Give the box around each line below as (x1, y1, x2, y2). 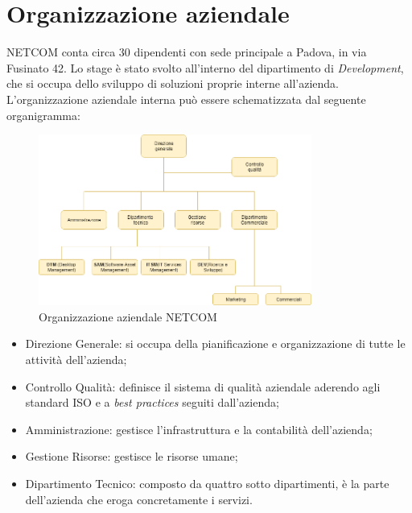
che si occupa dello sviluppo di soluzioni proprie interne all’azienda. (6, 75, 339, 92)
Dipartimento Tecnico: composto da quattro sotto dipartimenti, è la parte (25, 475, 389, 491)
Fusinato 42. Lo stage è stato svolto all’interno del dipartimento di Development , (6, 59, 404, 76)
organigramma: (6, 106, 80, 123)
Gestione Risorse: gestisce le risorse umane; (25, 448, 238, 465)
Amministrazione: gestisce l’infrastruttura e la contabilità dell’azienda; (25, 420, 373, 437)
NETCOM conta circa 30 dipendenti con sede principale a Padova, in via (6, 43, 367, 60)
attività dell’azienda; (25, 351, 127, 368)
